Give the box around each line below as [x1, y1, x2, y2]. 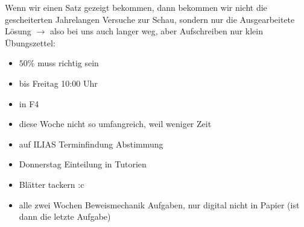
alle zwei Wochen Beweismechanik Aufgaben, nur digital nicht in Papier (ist [19, 198, 300, 211]
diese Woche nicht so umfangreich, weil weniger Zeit [19, 117, 212, 130]
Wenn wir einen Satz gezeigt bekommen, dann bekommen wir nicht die [5, 1, 267, 13]
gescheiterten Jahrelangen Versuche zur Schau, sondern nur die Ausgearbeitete [5, 13, 295, 25]
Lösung [5, 25, 31, 37]
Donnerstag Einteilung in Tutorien [19, 158, 147, 170]
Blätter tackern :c [19, 178, 84, 190]
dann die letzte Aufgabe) [19, 210, 111, 223]
